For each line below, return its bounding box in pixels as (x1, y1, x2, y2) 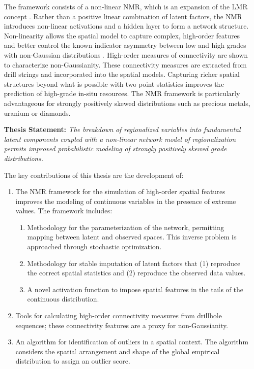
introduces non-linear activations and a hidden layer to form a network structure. (4, 21, 249, 31)
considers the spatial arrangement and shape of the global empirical (15, 346, 220, 356)
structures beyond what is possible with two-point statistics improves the (4, 78, 224, 89)
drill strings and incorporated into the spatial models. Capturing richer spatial (4, 69, 240, 79)
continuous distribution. (27, 294, 99, 304)
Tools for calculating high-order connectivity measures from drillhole (15, 310, 222, 321)
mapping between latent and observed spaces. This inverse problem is (27, 232, 237, 242)
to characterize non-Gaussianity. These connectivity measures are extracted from (4, 59, 247, 69)
